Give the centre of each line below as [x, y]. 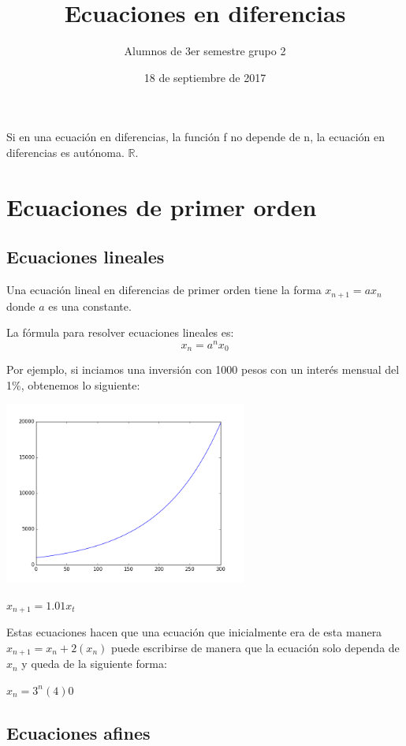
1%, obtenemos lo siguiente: [73, 384]
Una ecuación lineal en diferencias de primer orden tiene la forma [164, 290]
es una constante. [90, 306]
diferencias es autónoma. [65, 152]
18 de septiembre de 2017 [205, 77]
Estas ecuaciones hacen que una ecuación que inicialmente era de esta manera [194, 632]
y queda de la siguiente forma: [94, 664]
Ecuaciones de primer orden [162, 206]
